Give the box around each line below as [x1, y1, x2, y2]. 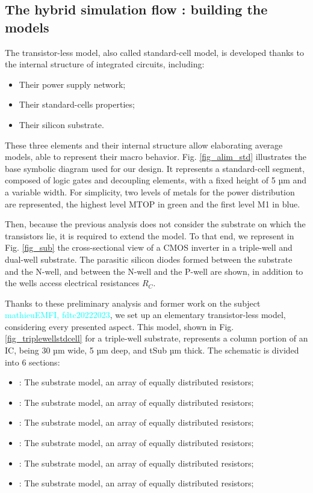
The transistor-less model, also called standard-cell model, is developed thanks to [5, 46, 304, 58]
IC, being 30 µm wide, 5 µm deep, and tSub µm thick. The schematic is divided [5, 344, 299, 357]
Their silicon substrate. [19, 118, 104, 130]
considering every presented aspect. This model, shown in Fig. [5, 320, 234, 332]
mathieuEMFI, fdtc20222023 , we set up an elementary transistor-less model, [5, 308, 286, 321]
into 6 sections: [5, 355, 60, 368]
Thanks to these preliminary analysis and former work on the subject [5, 296, 261, 309]
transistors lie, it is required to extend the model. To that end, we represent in [5, 229, 294, 242]
